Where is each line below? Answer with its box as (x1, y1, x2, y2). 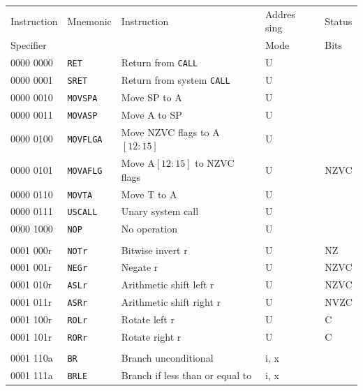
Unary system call (121, 204, 199, 219)
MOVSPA (67, 93, 98, 103)
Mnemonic (67, 13, 112, 28)
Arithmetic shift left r (121, 277, 214, 292)
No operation (121, 221, 177, 236)
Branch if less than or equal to (121, 368, 252, 383)
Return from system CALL (121, 72, 230, 87)
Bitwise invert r (121, 242, 188, 257)
